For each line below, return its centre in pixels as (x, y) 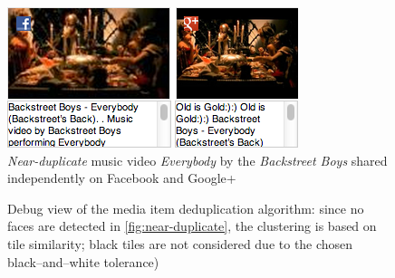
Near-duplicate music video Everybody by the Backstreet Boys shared (197, 160)
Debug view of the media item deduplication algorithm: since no (186, 208)
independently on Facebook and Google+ (122, 178)
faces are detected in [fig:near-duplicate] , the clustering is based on (192, 226)
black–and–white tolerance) (83, 261)
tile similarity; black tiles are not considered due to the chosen (180, 243)
